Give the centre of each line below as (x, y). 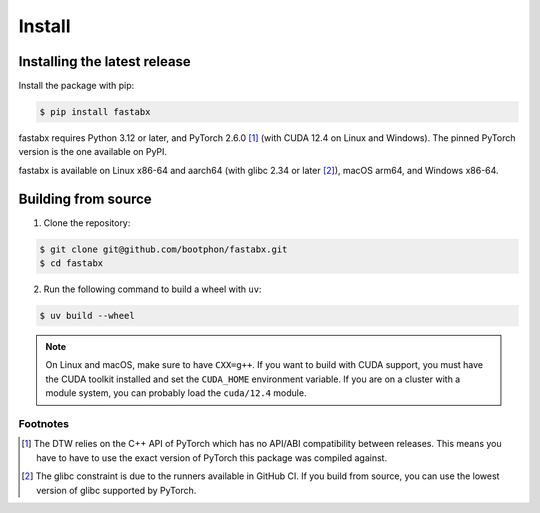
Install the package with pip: (76, 86)
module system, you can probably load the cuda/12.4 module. (176, 393)
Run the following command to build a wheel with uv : (152, 289)
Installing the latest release (105, 61)
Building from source (85, 198)
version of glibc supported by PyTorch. (116, 490)
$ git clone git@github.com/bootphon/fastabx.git (163, 249)
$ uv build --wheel (87, 316)
